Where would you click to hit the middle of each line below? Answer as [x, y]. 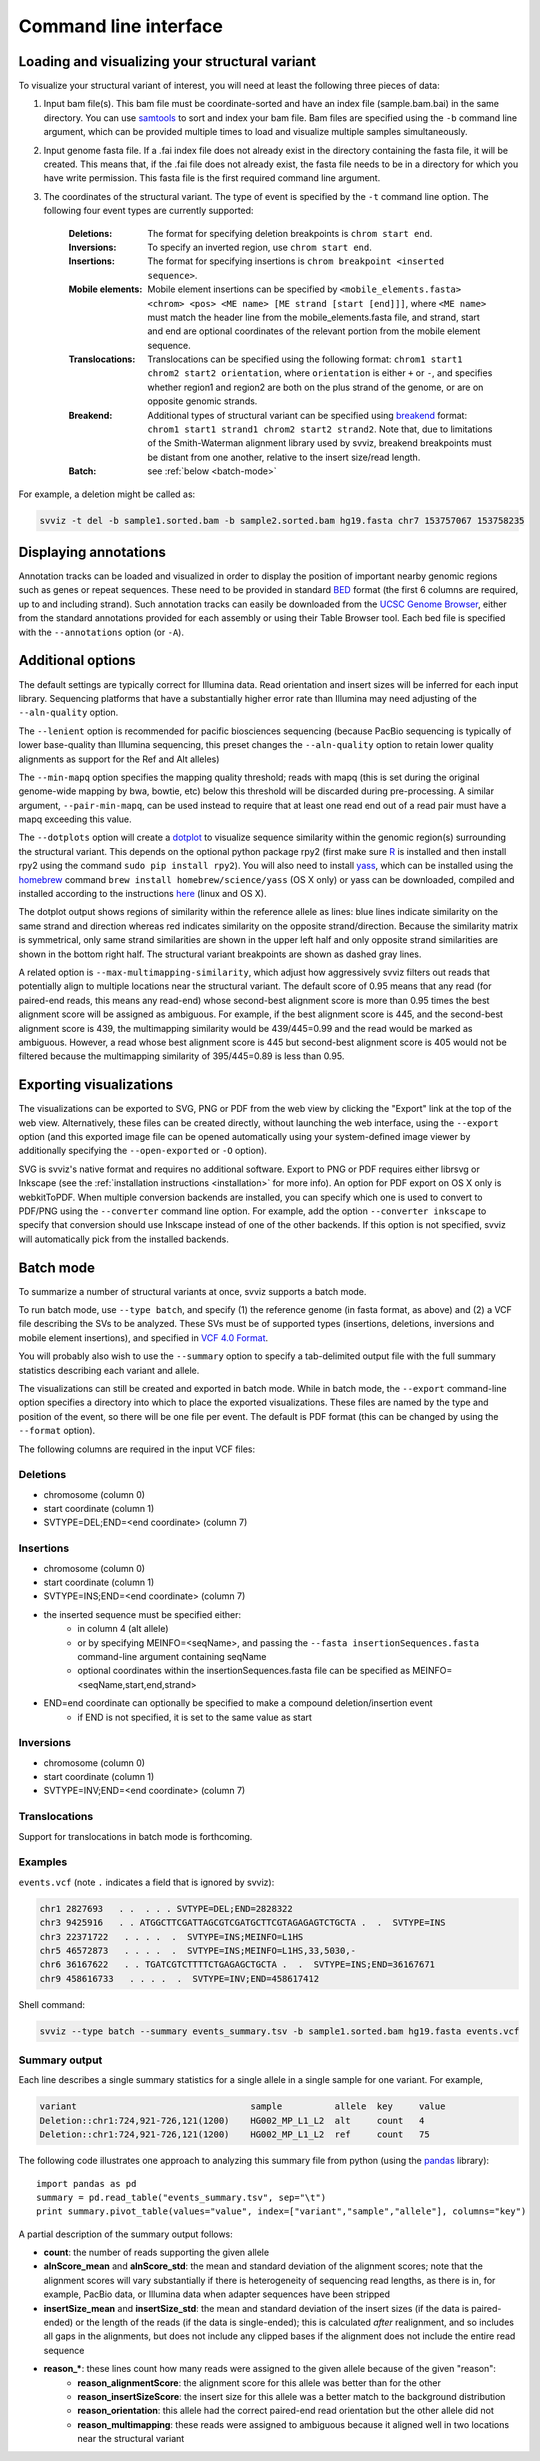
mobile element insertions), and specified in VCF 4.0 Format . [143, 1337]
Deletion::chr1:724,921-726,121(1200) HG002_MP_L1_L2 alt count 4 [232, 2120]
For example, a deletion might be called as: [107, 494]
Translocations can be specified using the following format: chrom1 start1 [305, 359]
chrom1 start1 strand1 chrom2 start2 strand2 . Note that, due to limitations [320, 429]
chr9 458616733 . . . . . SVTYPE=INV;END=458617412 [179, 1978]
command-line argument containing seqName [172, 1656]
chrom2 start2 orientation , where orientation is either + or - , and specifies [320, 373]
